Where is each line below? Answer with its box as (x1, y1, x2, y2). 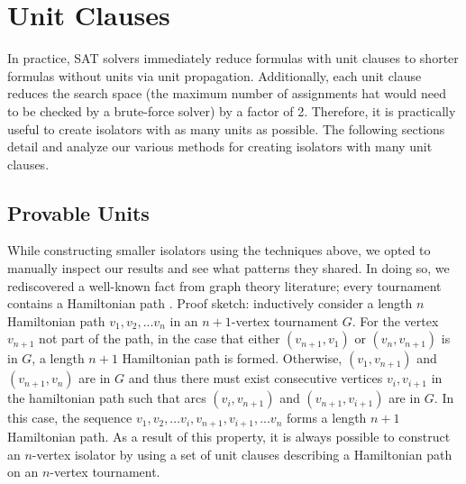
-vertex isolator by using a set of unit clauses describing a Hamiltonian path (32, 444, 452, 463)
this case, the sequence (7, 408, 132, 427)
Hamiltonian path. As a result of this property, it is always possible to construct (7, 426, 451, 445)
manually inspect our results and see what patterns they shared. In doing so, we (7, 259, 450, 278)
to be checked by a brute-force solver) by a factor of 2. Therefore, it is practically (7, 101, 456, 120)
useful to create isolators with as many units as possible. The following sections (7, 119, 445, 138)
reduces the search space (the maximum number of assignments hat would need (7, 84, 447, 103)
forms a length (286, 408, 367, 427)
